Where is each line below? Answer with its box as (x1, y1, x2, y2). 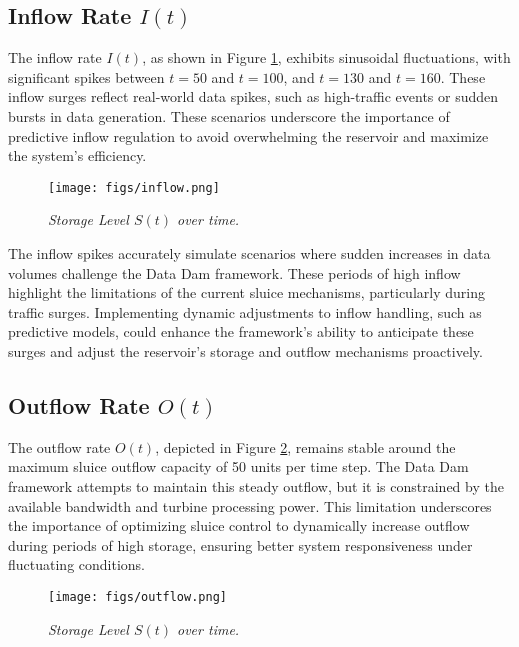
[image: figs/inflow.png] (48, 180, 220, 195)
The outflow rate (8, 436, 111, 457)
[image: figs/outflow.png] (48, 589, 227, 604)
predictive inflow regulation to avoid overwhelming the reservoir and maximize (8, 125, 489, 146)
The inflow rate (8, 47, 102, 68)
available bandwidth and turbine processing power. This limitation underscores (8, 495, 492, 516)
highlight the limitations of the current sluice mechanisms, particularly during (8, 282, 485, 303)
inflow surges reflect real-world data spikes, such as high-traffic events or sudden (8, 86, 499, 107)
